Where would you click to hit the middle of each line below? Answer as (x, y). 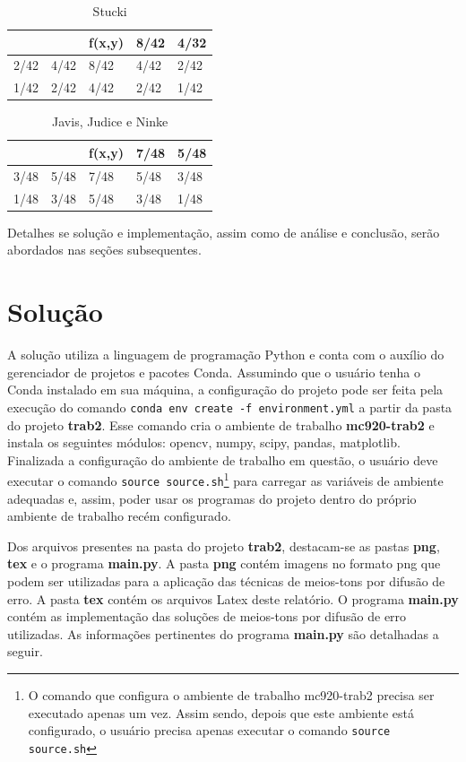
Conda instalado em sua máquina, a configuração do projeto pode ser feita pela (225, 390)
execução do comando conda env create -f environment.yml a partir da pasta (230, 407)
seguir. (25, 651)
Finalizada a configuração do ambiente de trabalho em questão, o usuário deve (223, 459)
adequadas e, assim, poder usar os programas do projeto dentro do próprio (212, 498)
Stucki (110, 11)
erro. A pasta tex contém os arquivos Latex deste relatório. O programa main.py (233, 598)
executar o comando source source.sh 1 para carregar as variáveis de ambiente (225, 479)
